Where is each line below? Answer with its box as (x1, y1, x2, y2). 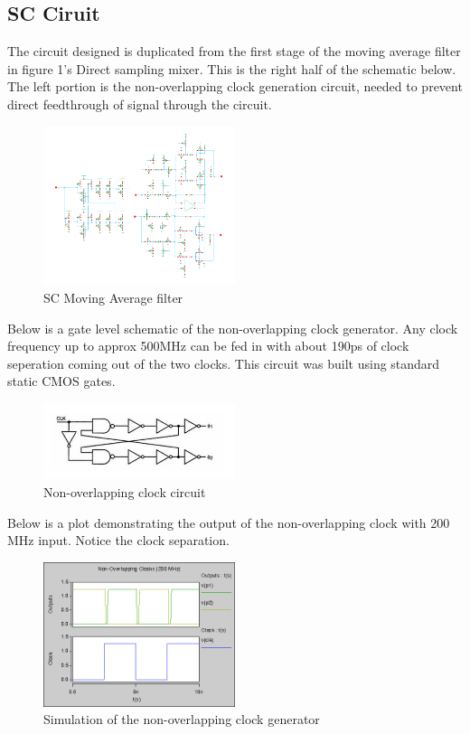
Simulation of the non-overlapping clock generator (43, 710, 320, 729)
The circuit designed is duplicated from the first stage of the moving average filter (7, 42, 461, 61)
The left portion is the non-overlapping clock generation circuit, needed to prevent (7, 77, 463, 96)
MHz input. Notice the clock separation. (7, 531, 230, 550)
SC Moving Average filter (43, 288, 183, 307)
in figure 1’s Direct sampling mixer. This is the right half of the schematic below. (7, 59, 456, 78)
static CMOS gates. (7, 372, 116, 391)
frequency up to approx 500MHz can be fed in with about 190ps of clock (7, 336, 409, 355)
